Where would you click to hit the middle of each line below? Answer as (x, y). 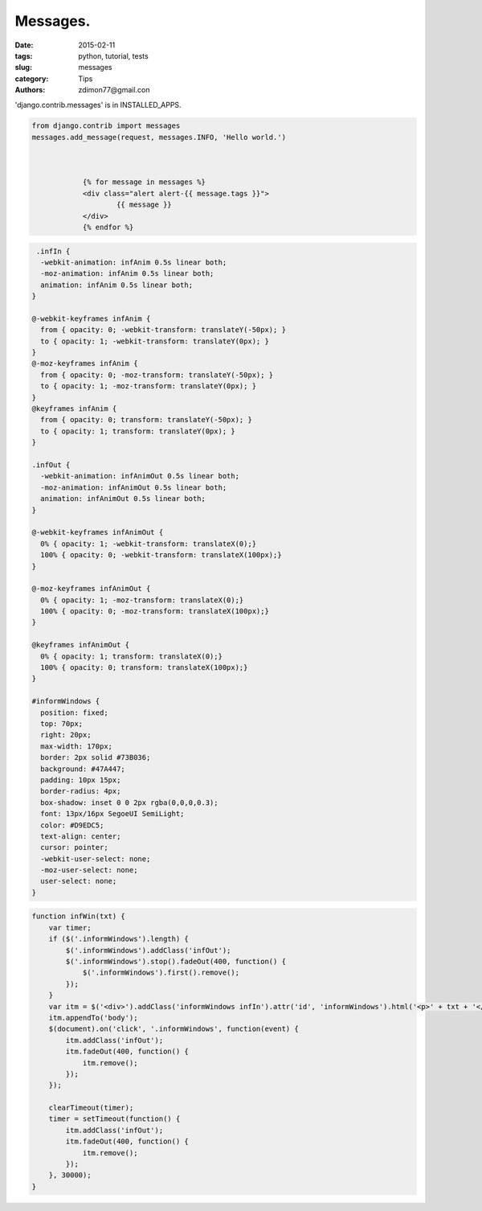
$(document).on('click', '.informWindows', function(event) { (174, 1029)
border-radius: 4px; (81, 791)
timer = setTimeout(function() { (114, 1119)
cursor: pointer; (74, 848)
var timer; (70, 928)
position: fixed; (74, 712)
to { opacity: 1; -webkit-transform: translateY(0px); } (155, 341)
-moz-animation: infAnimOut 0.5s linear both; (134, 487)
